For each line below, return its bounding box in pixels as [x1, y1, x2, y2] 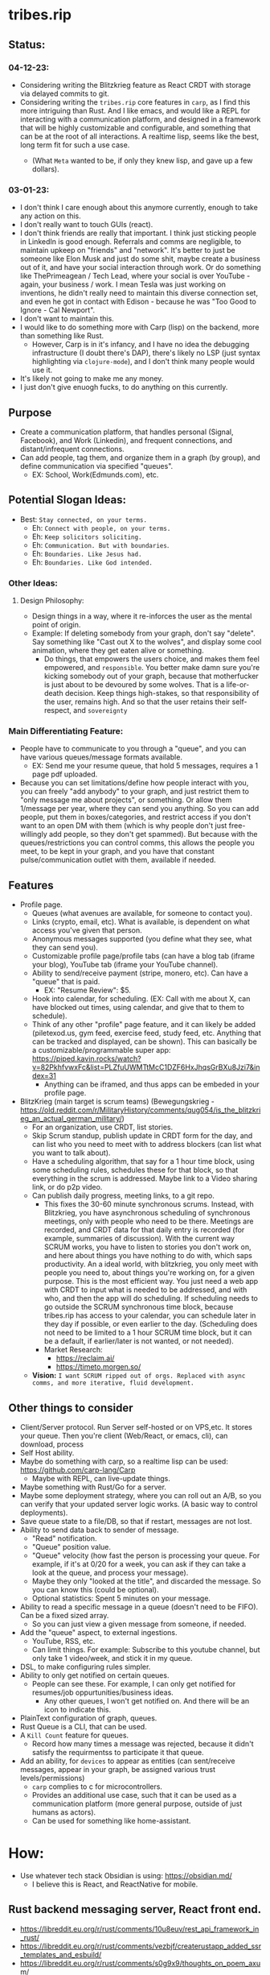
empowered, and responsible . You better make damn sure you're [43, 663, 260, 673]
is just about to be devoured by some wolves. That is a [43, 680, 225, 689]
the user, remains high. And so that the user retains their [43, 697, 231, 706]
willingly [19, 830, 48, 839]
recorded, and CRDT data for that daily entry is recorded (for [43, 1225, 245, 1235]
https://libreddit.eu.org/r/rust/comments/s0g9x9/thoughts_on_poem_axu [19, 1958, 261, 1968]
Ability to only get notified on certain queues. [19, 1671, 170, 1680]
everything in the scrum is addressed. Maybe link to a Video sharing [31, 1174, 258, 1183]
